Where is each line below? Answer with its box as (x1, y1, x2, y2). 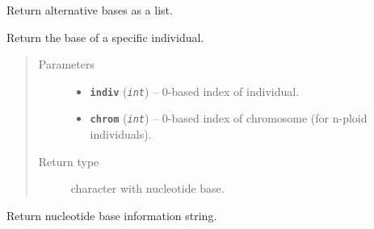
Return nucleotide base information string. (6, 206, 217, 223)
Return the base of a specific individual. (6, 28, 204, 45)
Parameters (38, 56, 95, 73)
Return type (38, 152, 99, 169)
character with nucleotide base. (70, 180, 225, 197)
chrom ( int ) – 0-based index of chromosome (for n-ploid (90, 110, 368, 127)
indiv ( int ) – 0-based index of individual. (90, 82, 300, 99)
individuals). (90, 126, 152, 143)
